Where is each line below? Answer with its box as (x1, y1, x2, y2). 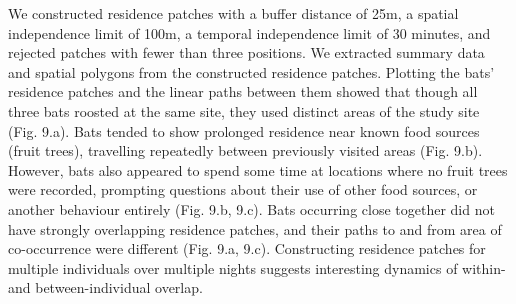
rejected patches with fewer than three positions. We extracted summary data (8, 42, 485, 63)
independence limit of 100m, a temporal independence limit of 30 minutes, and (8, 22, 491, 43)
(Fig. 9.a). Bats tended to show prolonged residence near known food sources (8, 120, 480, 141)
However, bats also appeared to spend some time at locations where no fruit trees (8, 159, 508, 180)
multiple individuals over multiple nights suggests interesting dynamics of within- (8, 257, 506, 278)
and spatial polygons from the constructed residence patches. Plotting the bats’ (8, 61, 495, 82)
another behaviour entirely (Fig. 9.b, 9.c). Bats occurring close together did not (8, 198, 495, 219)
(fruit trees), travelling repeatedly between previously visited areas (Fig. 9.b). (8, 140, 483, 161)
